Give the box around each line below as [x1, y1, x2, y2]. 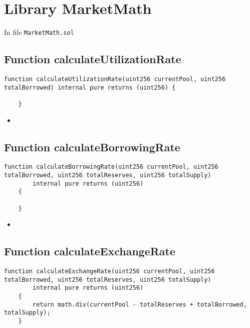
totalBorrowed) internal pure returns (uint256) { [4, 84, 176, 91]
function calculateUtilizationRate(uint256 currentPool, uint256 [4, 75, 226, 83]
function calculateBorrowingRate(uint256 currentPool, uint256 [4, 163, 219, 171]
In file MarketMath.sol [4, 27, 74, 37]
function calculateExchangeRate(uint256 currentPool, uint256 [4, 268, 215, 275]
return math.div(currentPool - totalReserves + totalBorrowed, [32, 301, 247, 308]
